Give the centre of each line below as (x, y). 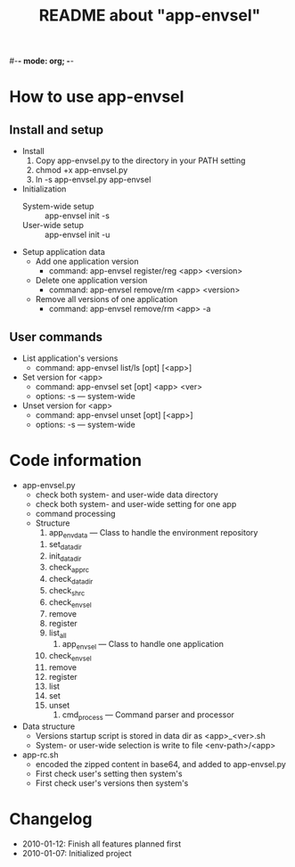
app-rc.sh (40, 755)
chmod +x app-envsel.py (82, 170)
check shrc (67, 591)
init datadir (65, 556)
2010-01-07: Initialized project (77, 853)
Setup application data (63, 252)
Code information (76, 461)
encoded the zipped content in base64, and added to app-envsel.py (161, 764)
